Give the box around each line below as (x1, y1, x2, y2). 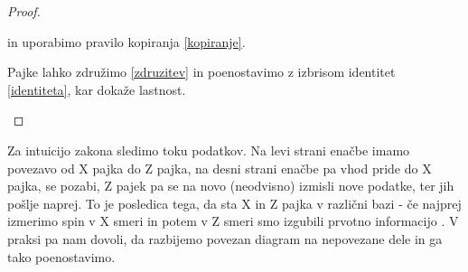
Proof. (7, 2, 41, 20)
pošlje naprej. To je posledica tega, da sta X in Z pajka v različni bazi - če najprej (7, 193, 462, 212)
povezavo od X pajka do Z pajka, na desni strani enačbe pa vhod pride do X (7, 158, 432, 177)
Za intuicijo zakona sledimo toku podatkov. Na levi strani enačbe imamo (7, 140, 410, 159)
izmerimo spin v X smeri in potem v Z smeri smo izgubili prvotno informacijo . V (7, 211, 459, 230)
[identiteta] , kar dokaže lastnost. (7, 80, 186, 98)
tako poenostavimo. (7, 247, 116, 266)
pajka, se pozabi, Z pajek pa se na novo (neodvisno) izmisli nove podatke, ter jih (7, 176, 454, 195)
